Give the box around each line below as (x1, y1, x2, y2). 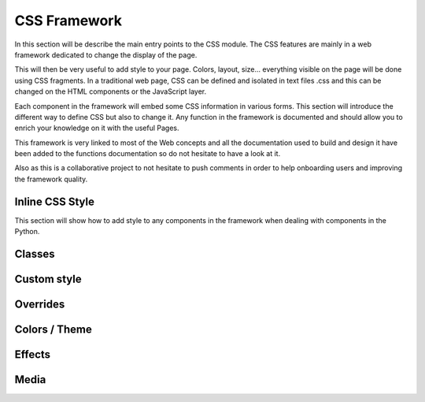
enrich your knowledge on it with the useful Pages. (14, 123, 179, 133)
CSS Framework (14, 12, 122, 29)
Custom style (14, 272, 82, 285)
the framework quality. (14, 174, 88, 184)
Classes (14, 247, 55, 260)
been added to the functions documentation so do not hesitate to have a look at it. (14, 149, 281, 158)
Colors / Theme (14, 323, 92, 336)
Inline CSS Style (14, 195, 94, 208)
